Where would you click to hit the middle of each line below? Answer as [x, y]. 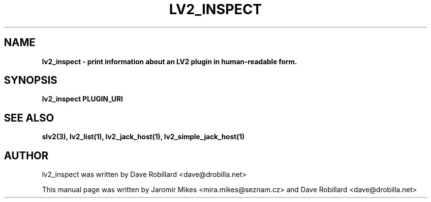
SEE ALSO [29, 118]
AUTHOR [26, 155]
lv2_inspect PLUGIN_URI [82, 99]
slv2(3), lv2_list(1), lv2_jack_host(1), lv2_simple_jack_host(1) [143, 137]
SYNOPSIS [31, 80]
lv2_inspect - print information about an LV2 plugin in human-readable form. [169, 61]
